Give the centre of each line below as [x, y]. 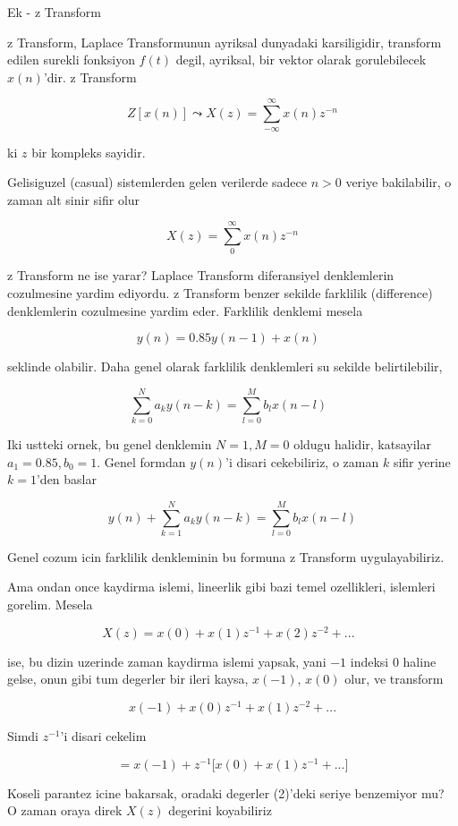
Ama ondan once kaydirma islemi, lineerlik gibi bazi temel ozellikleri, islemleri [221, 587]
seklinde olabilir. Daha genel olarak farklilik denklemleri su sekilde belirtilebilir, [225, 366]
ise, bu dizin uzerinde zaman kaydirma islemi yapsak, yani [167, 661]
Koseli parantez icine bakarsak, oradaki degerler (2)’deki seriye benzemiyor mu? [226, 792]
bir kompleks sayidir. [89, 152]
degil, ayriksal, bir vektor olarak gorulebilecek [301, 60]
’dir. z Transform [90, 77]
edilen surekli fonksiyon [71, 60]
